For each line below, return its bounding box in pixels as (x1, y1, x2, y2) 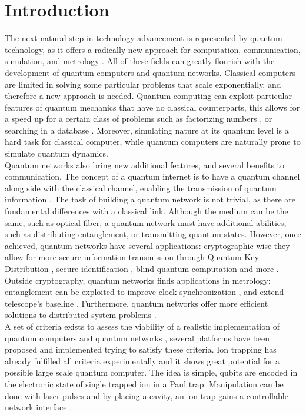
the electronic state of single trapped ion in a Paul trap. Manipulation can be (5, 377, 284, 390)
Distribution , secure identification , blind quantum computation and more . (5, 263, 279, 274)
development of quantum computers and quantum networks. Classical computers (5, 66, 295, 78)
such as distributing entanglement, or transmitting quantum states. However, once (5, 228, 301, 240)
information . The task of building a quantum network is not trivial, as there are (5, 193, 295, 205)
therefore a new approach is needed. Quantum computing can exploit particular (5, 89, 292, 102)
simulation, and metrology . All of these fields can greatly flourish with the (5, 55, 275, 67)
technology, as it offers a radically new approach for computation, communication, (5, 43, 301, 55)
